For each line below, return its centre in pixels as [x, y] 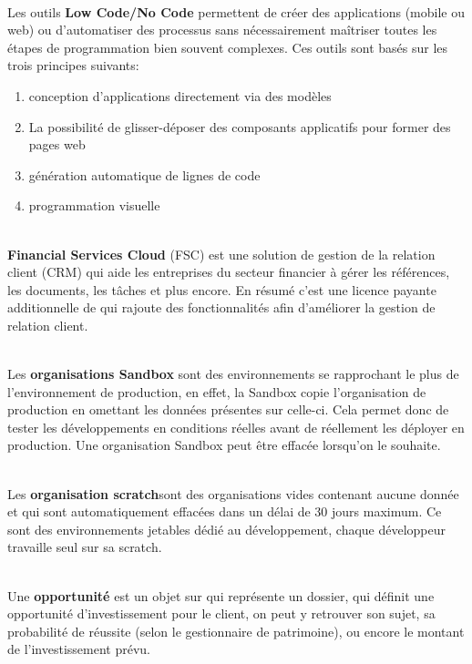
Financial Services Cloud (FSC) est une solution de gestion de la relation [221, 254]
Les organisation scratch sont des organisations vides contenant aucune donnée [233, 493]
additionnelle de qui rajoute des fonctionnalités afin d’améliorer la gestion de [221, 307]
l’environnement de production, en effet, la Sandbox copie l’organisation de [217, 391]
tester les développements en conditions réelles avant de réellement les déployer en [236, 427]
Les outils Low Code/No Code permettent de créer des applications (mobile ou [236, 11]
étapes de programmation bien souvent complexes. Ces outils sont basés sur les [228, 47]
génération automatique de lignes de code [144, 174]
